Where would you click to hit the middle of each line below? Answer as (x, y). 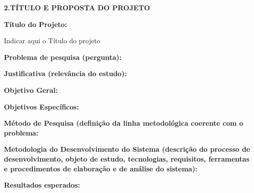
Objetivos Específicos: (42, 106)
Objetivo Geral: (31, 90)
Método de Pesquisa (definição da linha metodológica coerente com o (124, 123)
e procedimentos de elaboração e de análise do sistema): (101, 168)
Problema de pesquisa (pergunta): (63, 57)
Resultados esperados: (42, 185)
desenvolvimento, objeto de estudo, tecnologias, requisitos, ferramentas (127, 158)
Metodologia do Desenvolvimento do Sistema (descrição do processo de (127, 149)
